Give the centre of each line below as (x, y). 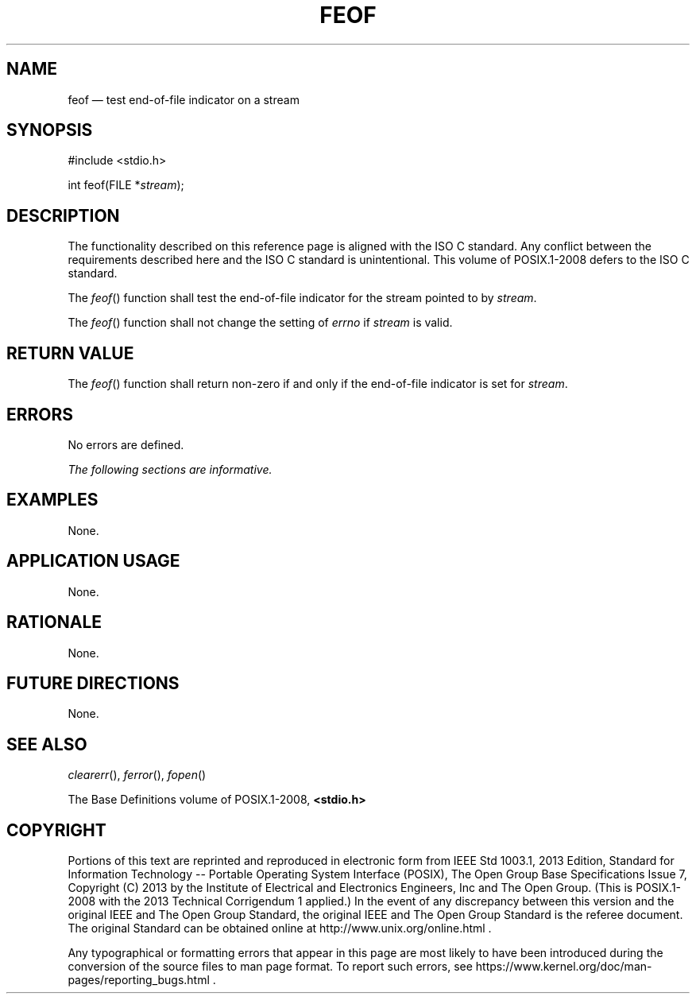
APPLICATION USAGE (93, 561)
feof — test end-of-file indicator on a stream (184, 99)
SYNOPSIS (50, 130)
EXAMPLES (52, 500)
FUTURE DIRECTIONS (93, 683)
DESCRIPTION (63, 215)
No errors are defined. (126, 444)
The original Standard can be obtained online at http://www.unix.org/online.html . (280, 928)
